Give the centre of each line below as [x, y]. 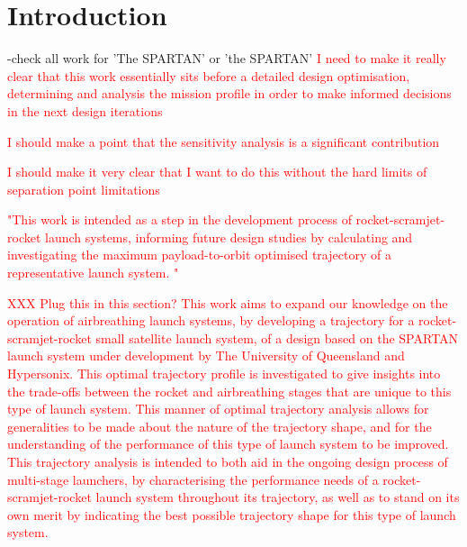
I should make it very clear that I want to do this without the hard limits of [217, 172]
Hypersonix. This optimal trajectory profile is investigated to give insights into [224, 374]
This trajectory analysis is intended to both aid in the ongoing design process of [228, 461]
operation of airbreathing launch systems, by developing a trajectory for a [211, 320]
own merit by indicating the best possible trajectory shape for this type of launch [232, 514]
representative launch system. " [93, 273]
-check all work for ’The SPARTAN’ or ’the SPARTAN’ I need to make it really [227, 58]
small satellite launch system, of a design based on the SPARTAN [277, 337]
